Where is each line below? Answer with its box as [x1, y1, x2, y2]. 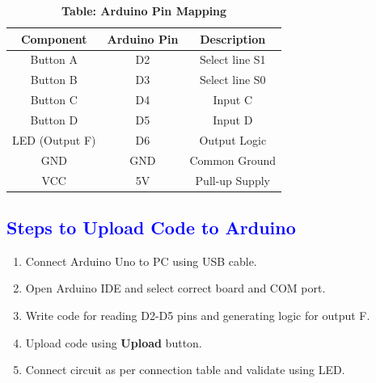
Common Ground [189, 151, 277, 168]
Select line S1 [199, 51, 266, 68]
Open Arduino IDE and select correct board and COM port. [25, 280, 326, 297]
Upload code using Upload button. [25, 334, 202, 351]
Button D [30, 111, 78, 128]
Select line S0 [199, 71, 266, 88]
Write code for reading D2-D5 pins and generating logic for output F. [25, 306, 370, 323]
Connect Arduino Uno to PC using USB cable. [25, 252, 257, 269]
